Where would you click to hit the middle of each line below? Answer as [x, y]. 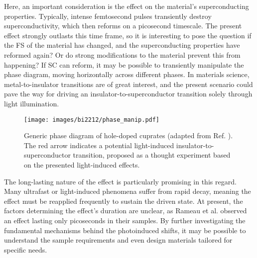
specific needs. [26, 249]
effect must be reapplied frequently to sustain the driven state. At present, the [124, 201]
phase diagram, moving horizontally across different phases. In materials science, [127, 74]
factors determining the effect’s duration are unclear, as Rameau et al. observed [126, 211]
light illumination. [32, 103]
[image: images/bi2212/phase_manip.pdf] [92, 120]
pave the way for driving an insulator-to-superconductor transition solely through [128, 94]
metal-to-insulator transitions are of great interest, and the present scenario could [128, 84]
